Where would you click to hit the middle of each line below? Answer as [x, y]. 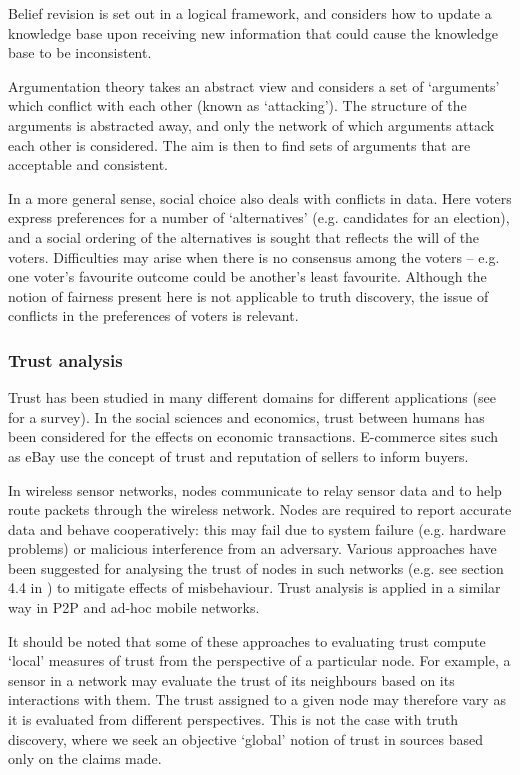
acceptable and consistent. [88, 164]
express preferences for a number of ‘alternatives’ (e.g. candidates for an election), [259, 217]
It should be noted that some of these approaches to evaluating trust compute [247, 640]
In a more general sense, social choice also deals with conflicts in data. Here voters [260, 197]
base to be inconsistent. [80, 52]
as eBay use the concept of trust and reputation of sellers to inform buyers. [238, 455]
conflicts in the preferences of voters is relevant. [153, 315]
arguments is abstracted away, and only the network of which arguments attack [251, 124]
